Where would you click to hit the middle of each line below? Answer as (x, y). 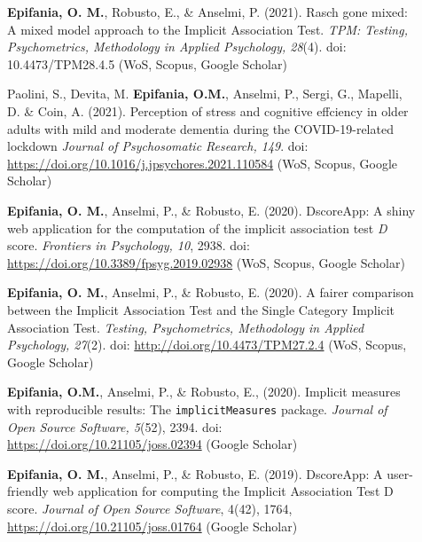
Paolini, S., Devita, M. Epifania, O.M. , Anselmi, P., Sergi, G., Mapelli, (205, 94)
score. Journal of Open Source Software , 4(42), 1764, (150, 508)
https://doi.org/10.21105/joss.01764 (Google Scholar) (152, 526)
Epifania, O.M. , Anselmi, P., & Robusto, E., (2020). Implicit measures (204, 392)
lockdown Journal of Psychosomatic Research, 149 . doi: (158, 146)
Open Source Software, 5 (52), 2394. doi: (115, 426)
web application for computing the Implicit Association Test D (223, 491)
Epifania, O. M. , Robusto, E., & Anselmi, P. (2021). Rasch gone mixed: (207, 12)
